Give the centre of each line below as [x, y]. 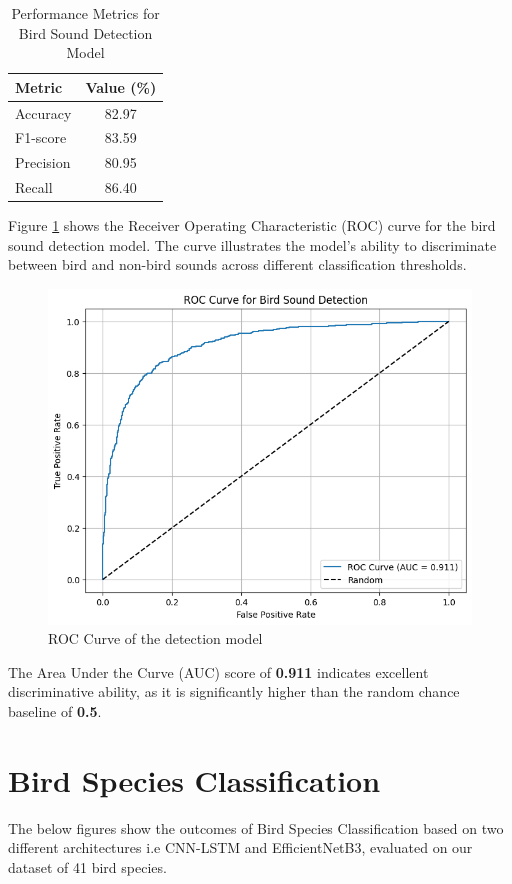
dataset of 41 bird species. [87, 866]
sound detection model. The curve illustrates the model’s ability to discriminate [252, 244]
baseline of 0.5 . [55, 711]
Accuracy [43, 112]
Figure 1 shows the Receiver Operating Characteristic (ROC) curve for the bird [252, 225]
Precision [43, 162]
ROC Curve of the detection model [155, 638]
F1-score [41, 137]
